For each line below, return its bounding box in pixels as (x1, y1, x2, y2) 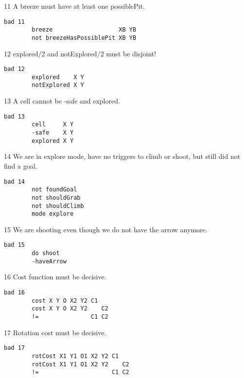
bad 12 (4, 66, 25, 73)
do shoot (32, 250, 60, 257)
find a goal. (4, 160, 37, 171)
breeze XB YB (32, 26, 137, 34)
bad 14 (4, 178, 25, 185)
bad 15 (4, 241, 25, 249)
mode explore (32, 210, 74, 218)
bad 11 (4, 18, 25, 25)
